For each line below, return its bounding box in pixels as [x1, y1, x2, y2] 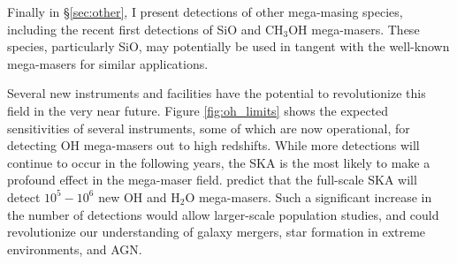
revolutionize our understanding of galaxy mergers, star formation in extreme [7, 223, 426, 241]
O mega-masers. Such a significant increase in [185, 187, 432, 206]
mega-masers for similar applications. [7, 54, 209, 72]
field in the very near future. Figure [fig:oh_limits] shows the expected [7, 101, 389, 119]
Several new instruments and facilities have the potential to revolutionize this [7, 84, 426, 102]
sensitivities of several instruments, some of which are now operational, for [7, 118, 410, 137]
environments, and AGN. [7, 239, 142, 258]
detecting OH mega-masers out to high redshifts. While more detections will [7, 136, 420, 155]
